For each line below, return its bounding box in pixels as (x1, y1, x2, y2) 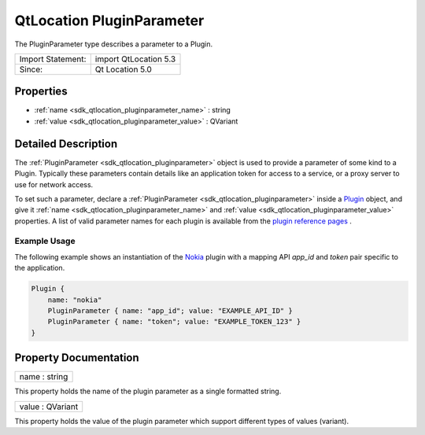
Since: (19, 64, 43, 75)
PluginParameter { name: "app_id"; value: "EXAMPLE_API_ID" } (47, 307, 293, 315)
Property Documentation (14, 351, 139, 365)
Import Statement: (19, 53, 87, 65)
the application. (14, 264, 65, 273)
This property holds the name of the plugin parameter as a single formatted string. (14, 386, 282, 396)
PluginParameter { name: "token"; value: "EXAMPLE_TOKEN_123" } (47, 317, 301, 326)
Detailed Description (14, 137, 118, 150)
